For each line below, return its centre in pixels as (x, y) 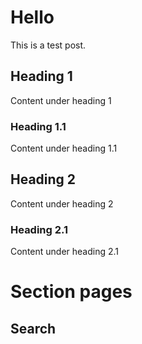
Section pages (71, 292)
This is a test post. (48, 45)
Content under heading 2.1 (65, 252)
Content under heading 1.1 (64, 148)
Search (33, 328)
